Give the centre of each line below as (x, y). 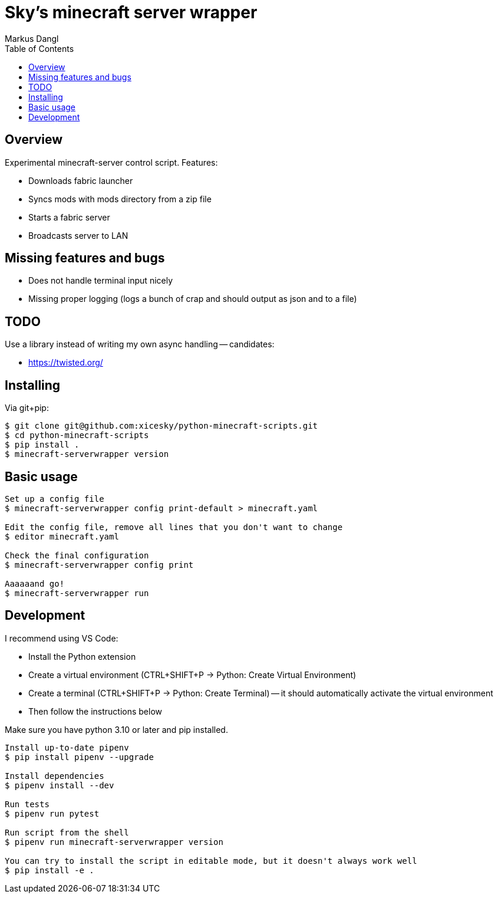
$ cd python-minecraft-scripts (77, 435)
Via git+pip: (27, 408)
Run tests (27, 804)
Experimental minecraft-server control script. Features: (111, 162)
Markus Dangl (32, 38)
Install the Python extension (82, 656)
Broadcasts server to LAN (78, 235)
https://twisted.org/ (66, 363)
